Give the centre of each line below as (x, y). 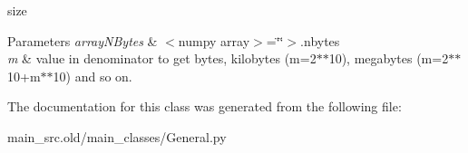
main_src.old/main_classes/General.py (117, 136)
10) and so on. (93, 76)
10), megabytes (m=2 (389, 58)
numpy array (214, 40)
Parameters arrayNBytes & (83, 40)
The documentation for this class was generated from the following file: (205, 106)
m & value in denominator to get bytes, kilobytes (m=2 (162, 58)
